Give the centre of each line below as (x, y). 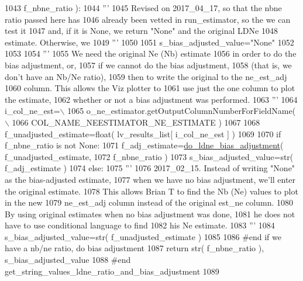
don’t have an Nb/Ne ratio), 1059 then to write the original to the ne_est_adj (146, 76)
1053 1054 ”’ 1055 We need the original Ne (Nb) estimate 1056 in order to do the (151, 53)
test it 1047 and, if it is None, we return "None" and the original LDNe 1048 (141, 31)
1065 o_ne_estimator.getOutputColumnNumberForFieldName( (182, 111)
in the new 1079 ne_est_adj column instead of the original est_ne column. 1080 (149, 202)
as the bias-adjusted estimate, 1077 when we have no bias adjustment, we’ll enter (150, 179)
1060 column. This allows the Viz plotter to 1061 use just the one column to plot (150, 88)
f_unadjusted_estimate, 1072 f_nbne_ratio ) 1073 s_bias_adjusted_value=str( (149, 156)
